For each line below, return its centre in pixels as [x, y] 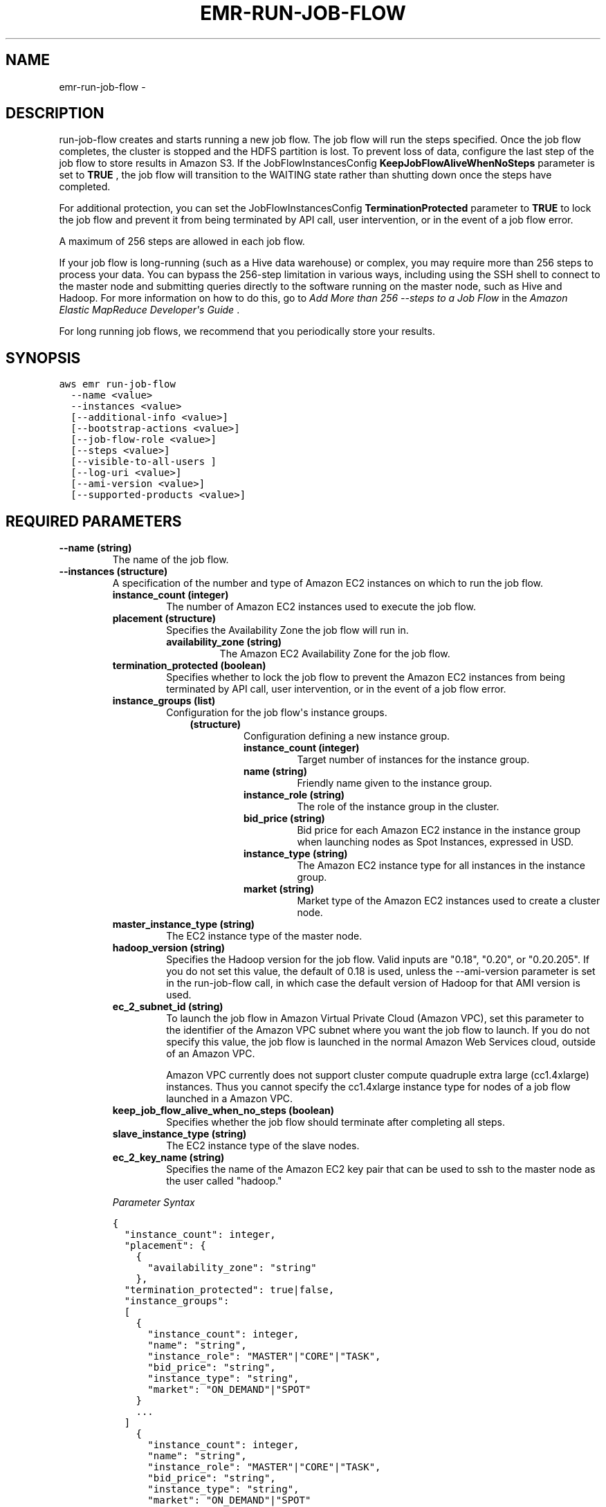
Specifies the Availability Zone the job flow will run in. [287, 630]
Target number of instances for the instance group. [413, 760]
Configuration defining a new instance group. [347, 736]
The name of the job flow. [171, 560]
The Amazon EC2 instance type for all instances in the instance [441, 866]
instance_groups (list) [164, 701]
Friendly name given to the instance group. [395, 783]
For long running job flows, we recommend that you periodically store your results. [247, 331]
